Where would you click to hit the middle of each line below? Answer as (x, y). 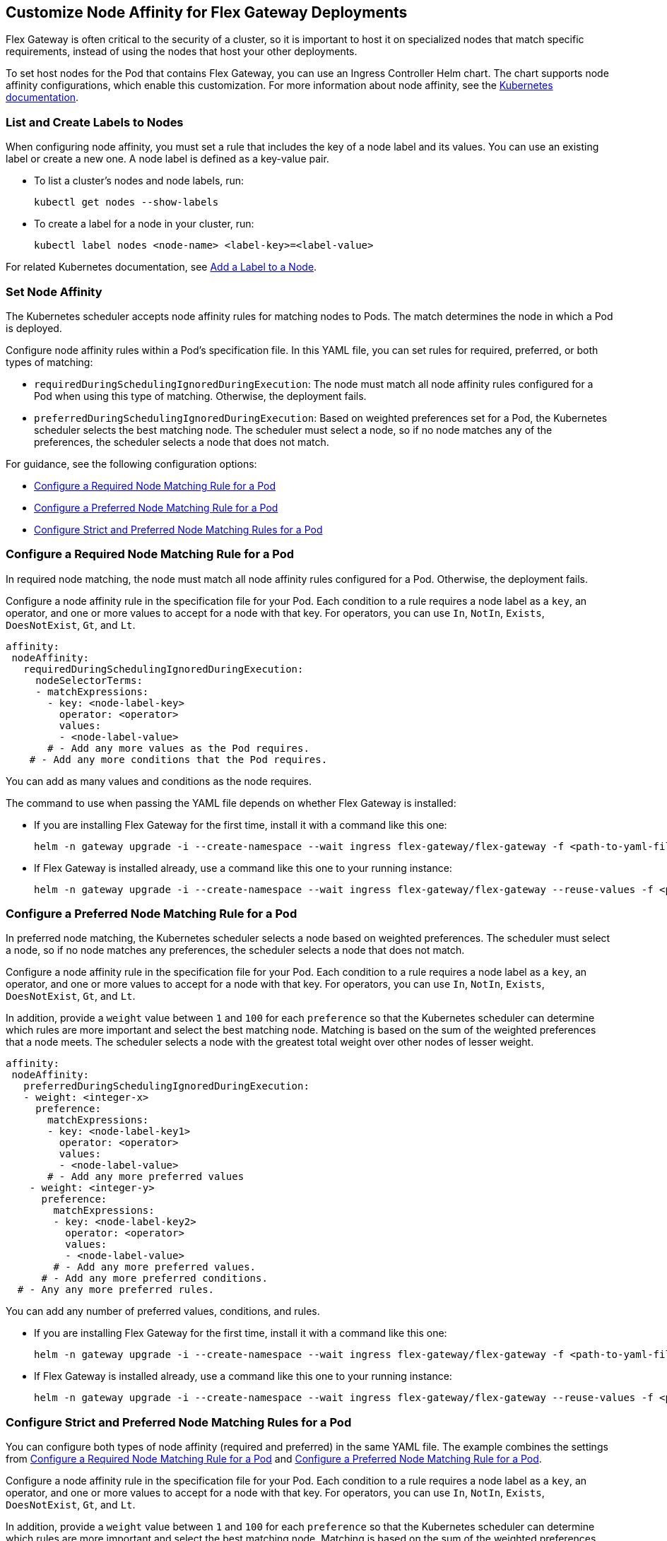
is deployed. (34, 328)
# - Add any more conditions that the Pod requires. (178, 759)
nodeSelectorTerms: (89, 680)
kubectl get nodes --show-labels (126, 202)
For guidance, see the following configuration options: (131, 464)
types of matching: (49, 362)
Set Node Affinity (54, 291)
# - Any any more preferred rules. (116, 1290)
